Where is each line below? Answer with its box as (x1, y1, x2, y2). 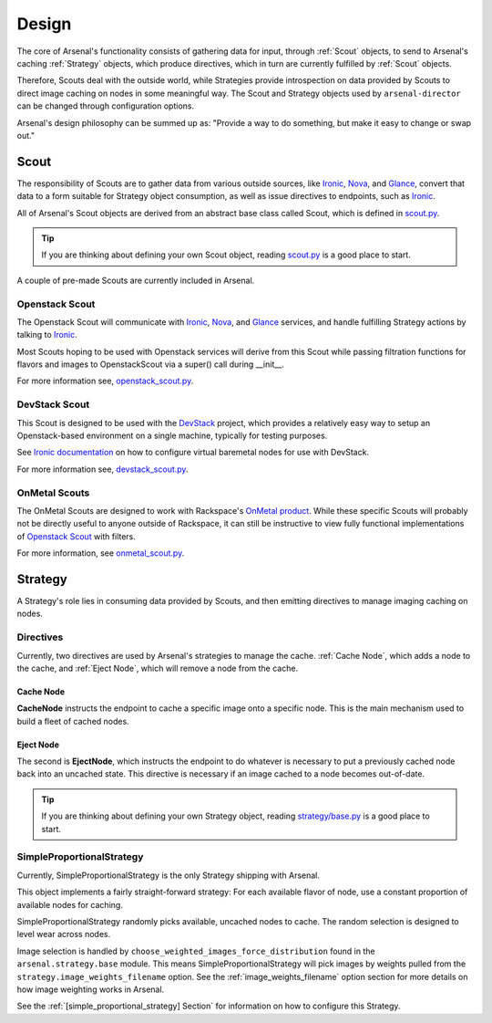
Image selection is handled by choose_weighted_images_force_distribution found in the (16, 945, 375, 956)
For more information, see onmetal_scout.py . (16, 548, 185, 558)
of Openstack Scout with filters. (16, 530, 137, 542)
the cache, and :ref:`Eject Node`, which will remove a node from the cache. (16, 663, 299, 673)
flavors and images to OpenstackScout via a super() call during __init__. (16, 359, 284, 370)
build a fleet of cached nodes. (16, 715, 129, 726)
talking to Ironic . (16, 329, 77, 340)
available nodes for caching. (16, 899, 123, 910)
